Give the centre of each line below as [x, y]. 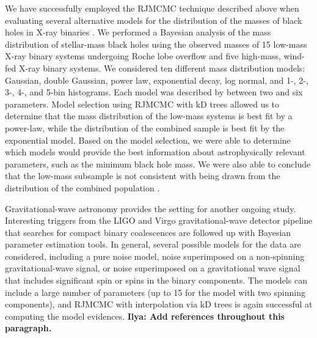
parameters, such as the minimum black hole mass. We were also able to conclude [158, 163]
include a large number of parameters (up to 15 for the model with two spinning [155, 292]
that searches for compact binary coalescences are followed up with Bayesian [148, 232]
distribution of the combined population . [82, 187]
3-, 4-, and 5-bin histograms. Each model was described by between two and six [154, 92]
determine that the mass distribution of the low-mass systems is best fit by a [149, 116]
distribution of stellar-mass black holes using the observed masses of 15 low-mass [156, 44]
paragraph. [28, 328]
